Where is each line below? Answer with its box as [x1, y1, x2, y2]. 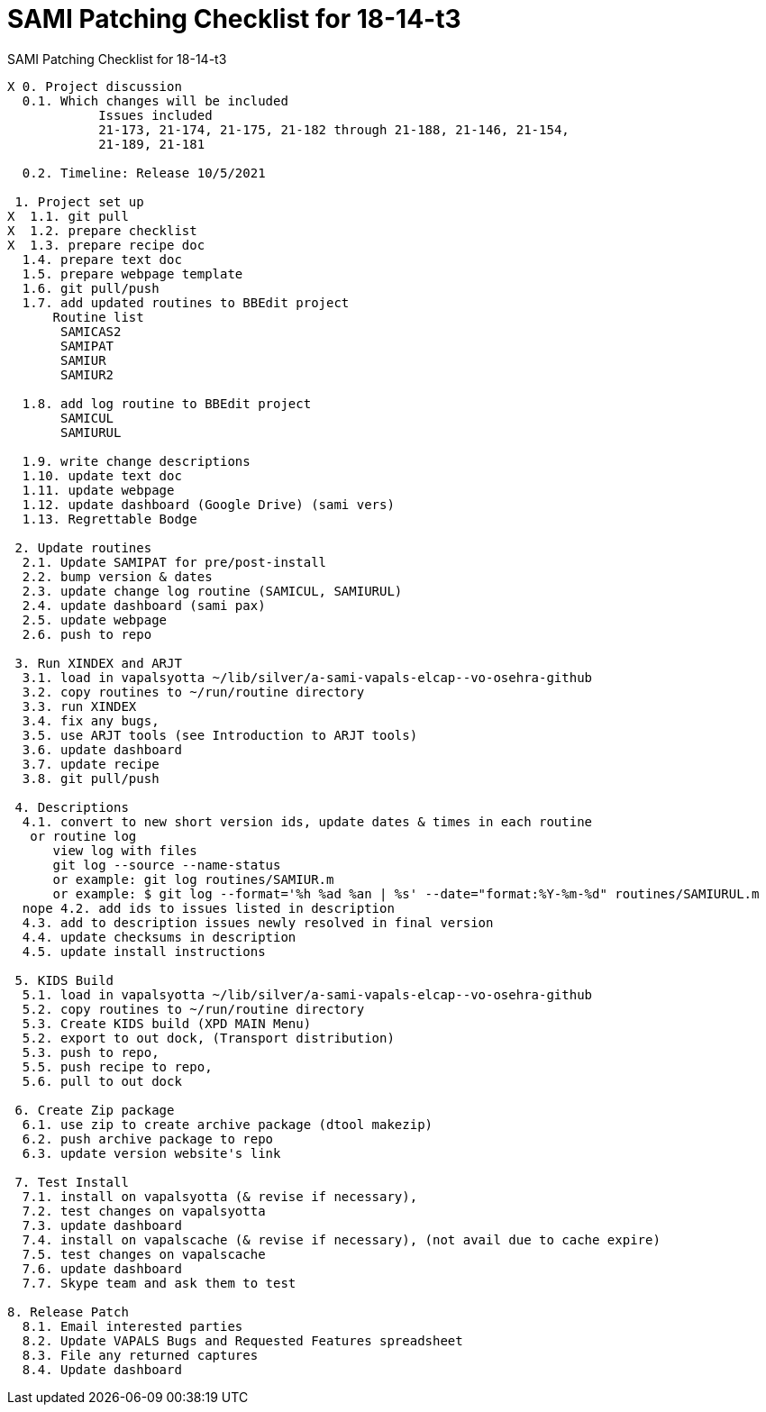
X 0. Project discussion [7, 78, 182, 94]
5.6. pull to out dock [22, 1073, 182, 1089]
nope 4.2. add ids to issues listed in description [22, 900, 395, 916]
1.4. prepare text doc [22, 251, 182, 267]
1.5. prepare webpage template [22, 266, 243, 281]
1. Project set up [14, 194, 144, 209]
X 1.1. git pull [7, 208, 129, 223]
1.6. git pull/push [22, 280, 160, 296]
